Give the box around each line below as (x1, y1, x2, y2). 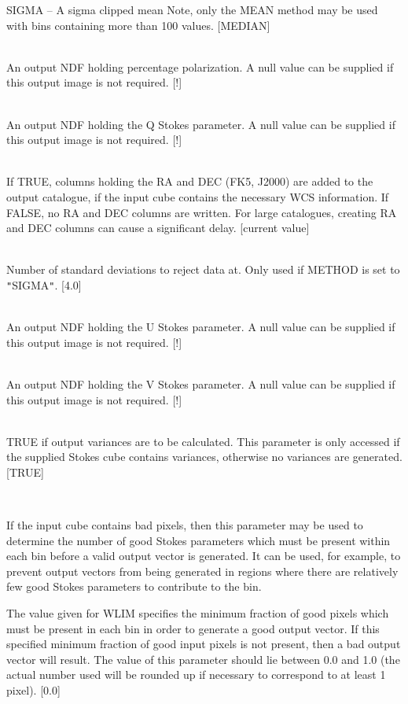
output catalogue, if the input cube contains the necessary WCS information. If (6, 188, 389, 205)
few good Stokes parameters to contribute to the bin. (6, 578, 262, 595)
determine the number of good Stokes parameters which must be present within (6, 532, 391, 548)
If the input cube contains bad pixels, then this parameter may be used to (6, 517, 363, 533)
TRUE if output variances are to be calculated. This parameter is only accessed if (6, 433, 400, 449)
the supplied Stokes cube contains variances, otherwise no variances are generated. (6, 448, 402, 465)
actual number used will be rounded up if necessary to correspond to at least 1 (6, 666, 386, 683)
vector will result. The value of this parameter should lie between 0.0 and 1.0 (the (6, 651, 400, 667)
